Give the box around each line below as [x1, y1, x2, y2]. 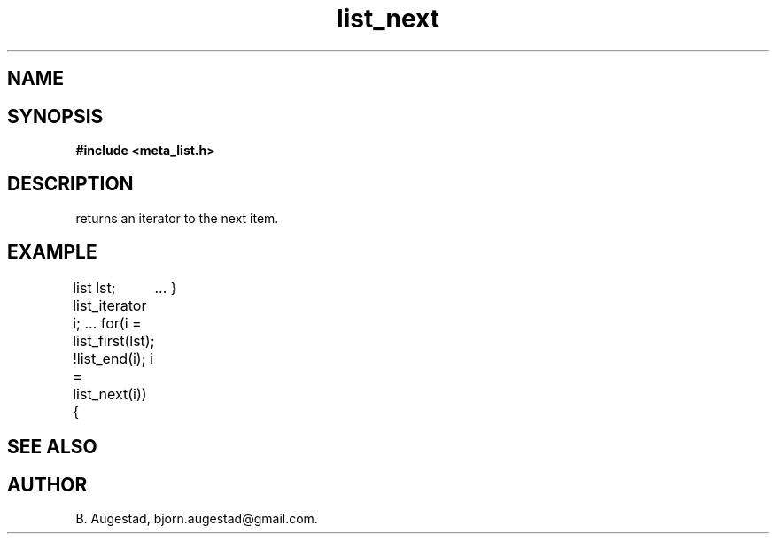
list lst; [73, 278, 116, 297]
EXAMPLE [7, 241, 97, 264]
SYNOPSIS [7, 104, 104, 128]
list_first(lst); [73, 331, 155, 350]
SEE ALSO [7, 436, 97, 459]
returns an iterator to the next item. [75, 210, 279, 226]
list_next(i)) [73, 384, 147, 403]
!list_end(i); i [73, 349, 153, 367]
